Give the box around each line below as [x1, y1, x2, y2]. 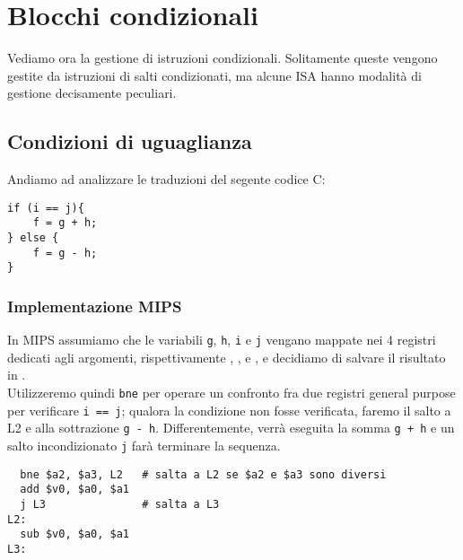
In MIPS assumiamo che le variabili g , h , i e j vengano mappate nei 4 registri [7, 330, 436, 349]
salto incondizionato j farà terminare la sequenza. [7, 436, 281, 455]
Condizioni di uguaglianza [7, 127, 252, 155]
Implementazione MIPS [7, 294, 182, 317]
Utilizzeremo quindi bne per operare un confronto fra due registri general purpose [7, 383, 456, 402]
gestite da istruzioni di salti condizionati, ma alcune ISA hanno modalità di [7, 66, 422, 84]
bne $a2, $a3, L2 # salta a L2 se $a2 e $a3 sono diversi [20, 468, 387, 481]
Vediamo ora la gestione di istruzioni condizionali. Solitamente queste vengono [7, 48, 438, 67]
